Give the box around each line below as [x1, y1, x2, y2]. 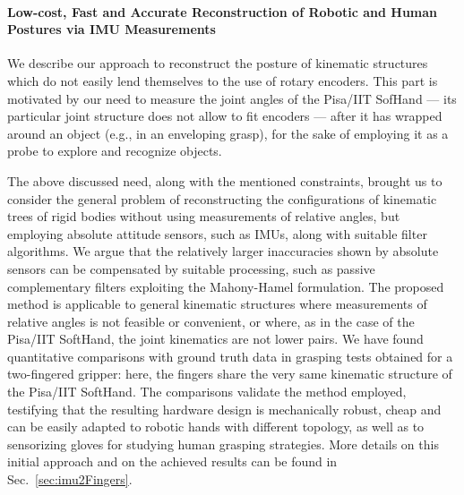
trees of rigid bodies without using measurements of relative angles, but [7, 207, 400, 226]
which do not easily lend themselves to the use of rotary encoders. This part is [7, 71, 438, 90]
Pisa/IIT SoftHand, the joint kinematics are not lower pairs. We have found [7, 329, 424, 348]
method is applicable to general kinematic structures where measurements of [7, 294, 427, 313]
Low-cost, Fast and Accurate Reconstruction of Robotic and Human [7, 2, 438, 21]
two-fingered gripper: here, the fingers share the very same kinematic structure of [7, 364, 452, 383]
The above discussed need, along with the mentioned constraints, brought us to [7, 171, 443, 190]
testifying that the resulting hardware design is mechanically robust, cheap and [7, 399, 442, 418]
